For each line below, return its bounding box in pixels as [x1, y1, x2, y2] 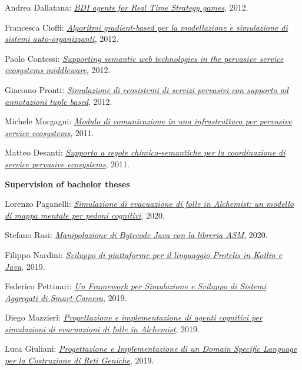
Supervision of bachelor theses [5, 177, 130, 190]
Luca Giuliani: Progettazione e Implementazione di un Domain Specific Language [5, 342, 297, 355]
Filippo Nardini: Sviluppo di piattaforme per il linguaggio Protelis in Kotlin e [5, 248, 283, 260]
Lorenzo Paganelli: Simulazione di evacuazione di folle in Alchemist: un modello [5, 197, 294, 210]
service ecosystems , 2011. [5, 126, 94, 138]
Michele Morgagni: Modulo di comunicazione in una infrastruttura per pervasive [5, 115, 292, 127]
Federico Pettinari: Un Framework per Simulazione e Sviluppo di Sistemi [5, 280, 267, 292]
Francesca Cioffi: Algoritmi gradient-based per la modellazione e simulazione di [5, 21, 288, 33]
